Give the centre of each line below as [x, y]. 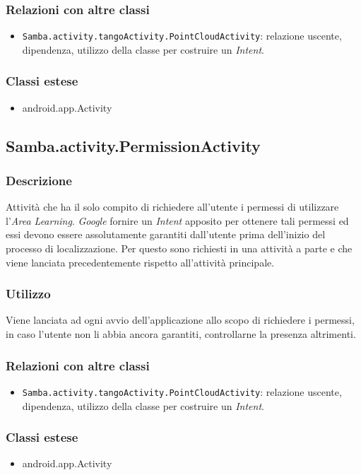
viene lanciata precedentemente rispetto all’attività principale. [140, 262]
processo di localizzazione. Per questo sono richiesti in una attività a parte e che [179, 248]
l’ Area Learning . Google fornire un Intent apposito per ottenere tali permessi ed [177, 220]
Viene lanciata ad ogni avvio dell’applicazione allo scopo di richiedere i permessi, [180, 320]
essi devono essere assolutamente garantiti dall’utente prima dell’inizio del [166, 234]
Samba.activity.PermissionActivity [133, 145]
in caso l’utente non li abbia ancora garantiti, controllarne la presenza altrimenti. [181, 334]
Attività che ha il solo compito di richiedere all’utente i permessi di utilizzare [172, 207]
